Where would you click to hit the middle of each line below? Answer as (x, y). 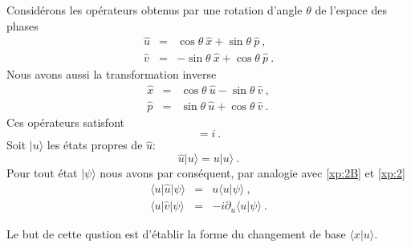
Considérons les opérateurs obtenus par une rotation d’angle (155, 10)
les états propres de (95, 145)
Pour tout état (42, 173)
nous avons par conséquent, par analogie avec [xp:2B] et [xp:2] (252, 173)
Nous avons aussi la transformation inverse (112, 73)
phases (22, 25)
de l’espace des (351, 10)
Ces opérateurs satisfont (65, 122)
